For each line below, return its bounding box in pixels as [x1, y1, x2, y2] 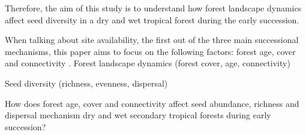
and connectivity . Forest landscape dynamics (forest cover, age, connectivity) [5, 57, 290, 69]
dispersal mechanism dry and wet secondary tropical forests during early [5, 109, 271, 121]
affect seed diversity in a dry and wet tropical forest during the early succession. [5, 13, 299, 26]
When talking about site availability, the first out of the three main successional [5, 33, 299, 46]
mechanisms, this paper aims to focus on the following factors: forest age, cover [5, 45, 296, 57]
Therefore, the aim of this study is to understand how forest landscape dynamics [5, 2, 302, 14]
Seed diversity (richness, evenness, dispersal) [5, 76, 168, 89]
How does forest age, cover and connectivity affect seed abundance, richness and [5, 97, 299, 109]
